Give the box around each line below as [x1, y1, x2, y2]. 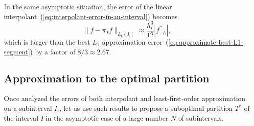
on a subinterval [4, 103, 52, 113]
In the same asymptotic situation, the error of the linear [4, 1, 172, 11]
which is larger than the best [4, 37, 91, 47]
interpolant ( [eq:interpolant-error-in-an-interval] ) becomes [4, 11, 178, 21]
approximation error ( [102, 37, 169, 47]
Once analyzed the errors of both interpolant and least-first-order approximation [4, 93, 245, 103]
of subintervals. [178, 112, 224, 123]
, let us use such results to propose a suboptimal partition [59, 103, 233, 113]
